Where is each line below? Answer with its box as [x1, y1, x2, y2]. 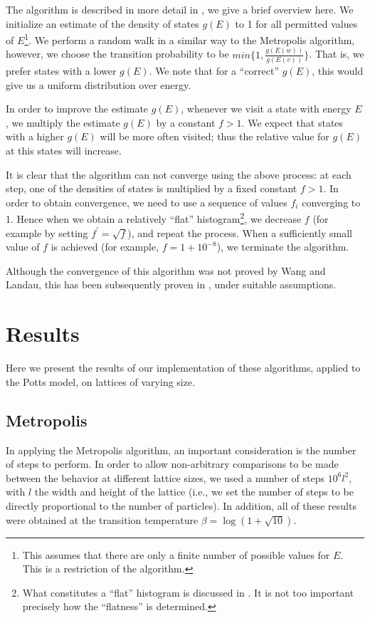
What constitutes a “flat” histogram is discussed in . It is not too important [22, 585, 354, 599]
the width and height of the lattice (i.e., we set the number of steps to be [34, 484, 354, 499]
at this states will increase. [6, 143, 122, 158]
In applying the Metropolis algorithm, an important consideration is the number [6, 442, 356, 457]
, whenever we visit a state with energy [181, 101, 351, 116]
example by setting [6, 225, 88, 240]
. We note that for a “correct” [149, 63, 280, 78]
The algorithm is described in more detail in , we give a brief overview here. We [6, 2, 354, 16]
